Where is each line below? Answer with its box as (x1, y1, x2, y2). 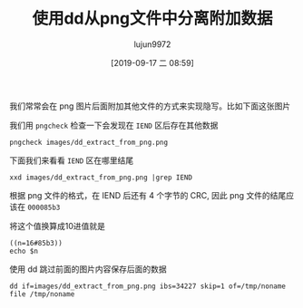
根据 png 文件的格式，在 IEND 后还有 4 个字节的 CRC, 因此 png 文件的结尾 (9, 189, 287, 200)
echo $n (9, 246, 39, 255)
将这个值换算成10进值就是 (9, 220, 106, 231)
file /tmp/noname (9, 289, 75, 299)
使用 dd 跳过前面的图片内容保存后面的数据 (9, 264, 168, 274)
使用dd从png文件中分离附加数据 (31, 8, 274, 29)
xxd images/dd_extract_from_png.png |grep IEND (9, 173, 193, 182)
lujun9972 (133, 38, 171, 50)
